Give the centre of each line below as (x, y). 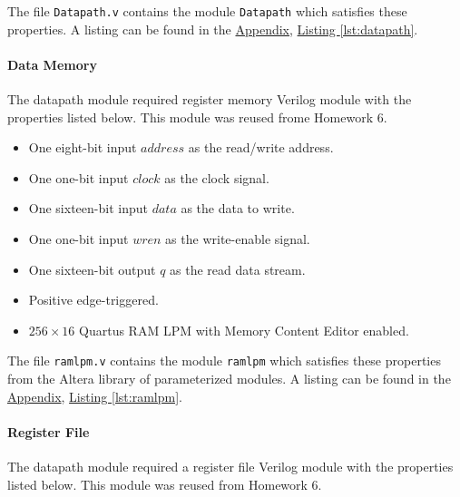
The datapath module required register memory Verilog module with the (210, 99)
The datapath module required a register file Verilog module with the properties (230, 467)
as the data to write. (238, 208)
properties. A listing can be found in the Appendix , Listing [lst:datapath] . (213, 29)
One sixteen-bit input (88, 208)
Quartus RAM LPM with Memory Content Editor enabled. (244, 330)
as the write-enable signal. (238, 239)
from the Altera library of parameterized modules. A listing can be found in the (229, 379)
